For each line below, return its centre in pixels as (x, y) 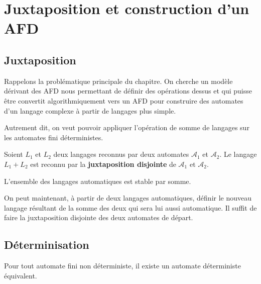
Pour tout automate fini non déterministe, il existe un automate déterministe (122, 266)
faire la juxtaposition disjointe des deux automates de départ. (99, 217)
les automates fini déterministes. (54, 137)
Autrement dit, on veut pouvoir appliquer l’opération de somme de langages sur (127, 127)
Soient (14, 154)
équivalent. (21, 275)
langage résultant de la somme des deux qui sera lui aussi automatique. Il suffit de (130, 207)
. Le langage (238, 154)
